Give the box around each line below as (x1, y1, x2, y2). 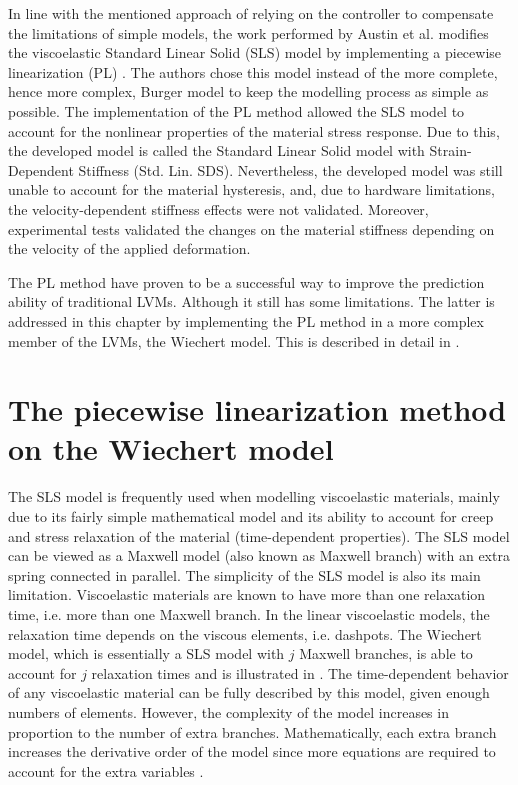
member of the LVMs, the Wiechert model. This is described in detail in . (8, 330, 460, 351)
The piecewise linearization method (8, 389, 507, 430)
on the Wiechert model (8, 428, 334, 469)
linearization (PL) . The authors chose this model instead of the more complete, (8, 61, 498, 82)
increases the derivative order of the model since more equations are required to (8, 741, 496, 762)
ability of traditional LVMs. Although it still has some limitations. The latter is (8, 291, 495, 312)
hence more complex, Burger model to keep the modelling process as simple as (8, 81, 489, 102)
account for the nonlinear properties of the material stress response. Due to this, (8, 120, 500, 141)
